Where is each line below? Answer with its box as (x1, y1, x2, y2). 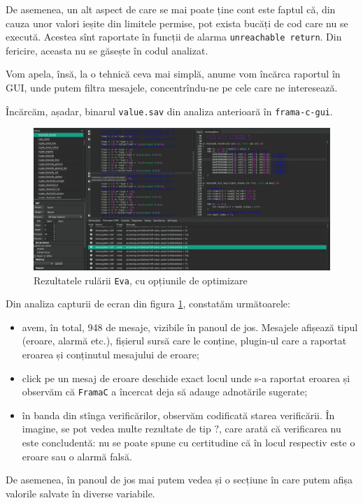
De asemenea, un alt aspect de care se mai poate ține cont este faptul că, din (6, 2, 336, 16)
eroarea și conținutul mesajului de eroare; (22, 347, 199, 362)
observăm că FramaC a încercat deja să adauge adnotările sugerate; (22, 384, 308, 399)
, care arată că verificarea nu (219, 421, 341, 436)
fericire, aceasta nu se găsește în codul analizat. (6, 43, 208, 57)
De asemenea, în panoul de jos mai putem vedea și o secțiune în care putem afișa (6, 472, 353, 487)
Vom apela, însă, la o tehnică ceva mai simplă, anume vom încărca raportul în (6, 66, 341, 81)
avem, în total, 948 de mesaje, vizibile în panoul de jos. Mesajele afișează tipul (22, 319, 358, 334)
